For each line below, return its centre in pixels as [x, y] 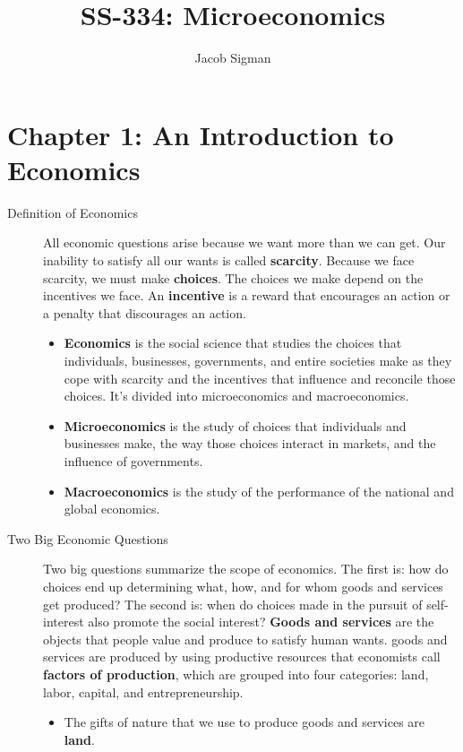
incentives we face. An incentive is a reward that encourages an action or [247, 295]
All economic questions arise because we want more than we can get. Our [244, 242]
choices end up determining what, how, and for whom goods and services [243, 586]
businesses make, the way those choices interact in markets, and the [250, 443]
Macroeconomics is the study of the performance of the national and [259, 491]
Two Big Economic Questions [88, 538]
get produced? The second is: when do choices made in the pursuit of [233, 604]
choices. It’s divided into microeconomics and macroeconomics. [236, 396]
